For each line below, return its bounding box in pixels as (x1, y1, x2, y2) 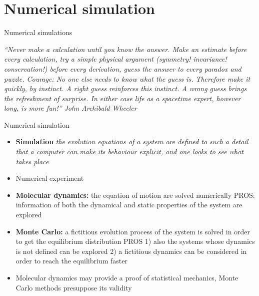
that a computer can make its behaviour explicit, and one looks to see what (15, 146, 243, 157)
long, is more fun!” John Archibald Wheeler (4, 103, 137, 113)
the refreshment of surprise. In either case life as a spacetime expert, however (4, 93, 241, 103)
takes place (15, 156, 49, 166)
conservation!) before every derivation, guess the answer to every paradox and (4, 63, 241, 74)
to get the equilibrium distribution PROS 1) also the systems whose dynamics (15, 236, 255, 246)
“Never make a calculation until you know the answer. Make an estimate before (4, 44, 247, 54)
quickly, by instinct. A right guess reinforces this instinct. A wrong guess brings (4, 83, 247, 94)
